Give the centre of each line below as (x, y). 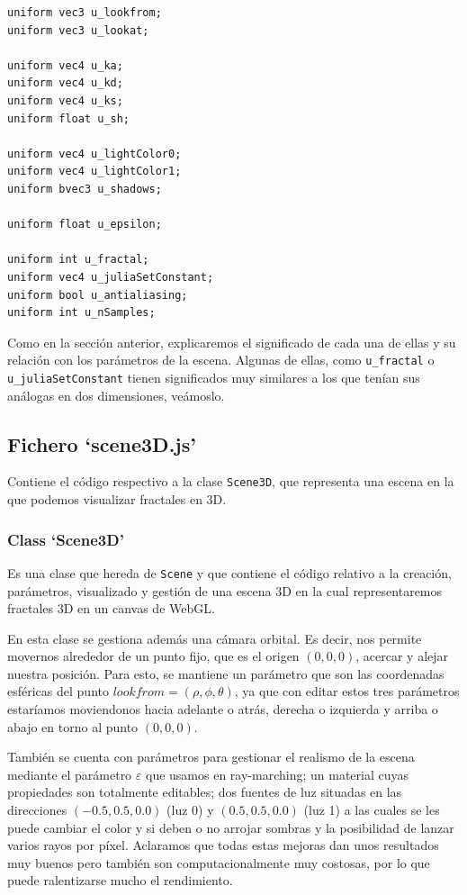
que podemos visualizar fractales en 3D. (117, 499)
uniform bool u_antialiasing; (98, 295)
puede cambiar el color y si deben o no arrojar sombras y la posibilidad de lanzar (231, 827)
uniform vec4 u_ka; (65, 65)
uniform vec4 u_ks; (65, 100)
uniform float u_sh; (69, 118)
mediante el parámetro (70, 774)
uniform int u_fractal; (78, 260)
